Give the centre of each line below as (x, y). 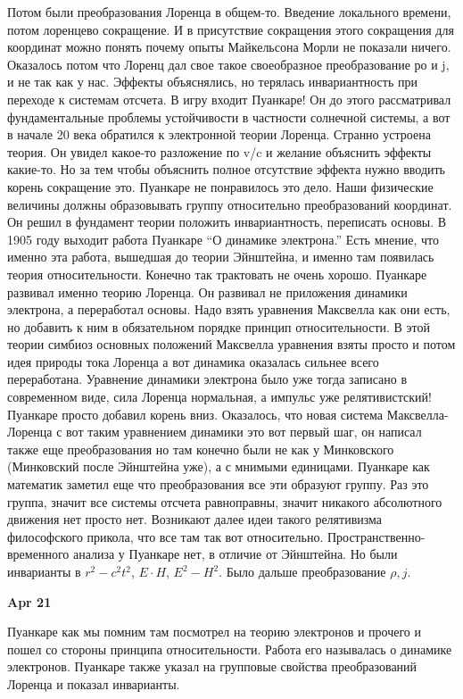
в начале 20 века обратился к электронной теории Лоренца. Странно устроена (219, 134)
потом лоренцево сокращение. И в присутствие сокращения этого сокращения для (231, 29)
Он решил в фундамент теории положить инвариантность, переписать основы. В (227, 222)
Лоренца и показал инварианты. (94, 683)
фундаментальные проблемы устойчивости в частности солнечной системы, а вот (229, 116)
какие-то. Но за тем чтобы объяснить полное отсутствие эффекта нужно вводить (226, 169)
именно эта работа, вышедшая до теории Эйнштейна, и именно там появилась (221, 257)
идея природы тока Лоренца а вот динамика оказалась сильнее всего (193, 361)
